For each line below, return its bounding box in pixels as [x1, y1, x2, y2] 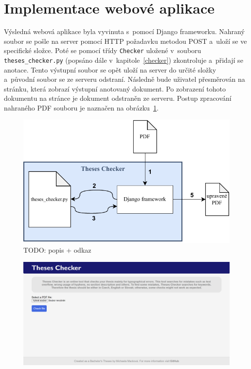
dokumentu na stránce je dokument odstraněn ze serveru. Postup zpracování [4, 93, 232, 103]
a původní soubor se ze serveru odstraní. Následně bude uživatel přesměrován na [4, 74, 245, 84]
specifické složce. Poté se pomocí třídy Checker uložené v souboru [4, 45, 201, 55]
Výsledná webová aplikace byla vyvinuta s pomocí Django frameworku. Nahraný [4, 26, 245, 37]
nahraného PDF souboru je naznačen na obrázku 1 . [4, 103, 159, 112]
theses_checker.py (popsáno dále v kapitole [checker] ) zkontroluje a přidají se [4, 55, 243, 65]
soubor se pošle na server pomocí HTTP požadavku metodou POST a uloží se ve [4, 36, 247, 46]
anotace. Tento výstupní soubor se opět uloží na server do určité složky [4, 64, 216, 74]
